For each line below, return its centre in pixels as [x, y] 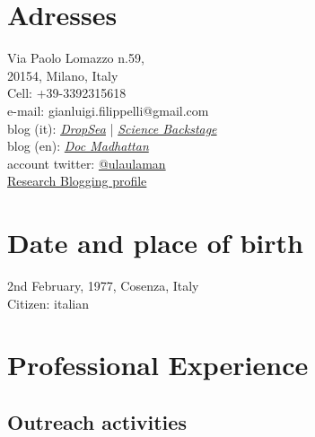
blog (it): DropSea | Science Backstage [112, 128]
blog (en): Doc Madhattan [78, 146]
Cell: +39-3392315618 [67, 93]
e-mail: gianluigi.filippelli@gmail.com [108, 110]
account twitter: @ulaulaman [87, 163]
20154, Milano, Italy [63, 75]
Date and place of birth [155, 243]
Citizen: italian [48, 303]
